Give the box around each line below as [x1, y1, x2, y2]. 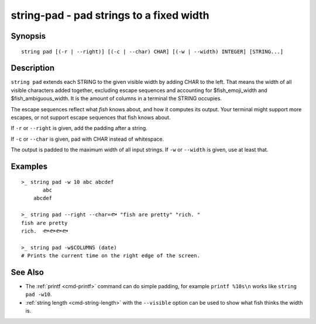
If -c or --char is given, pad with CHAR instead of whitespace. [11, 135, 164, 142]
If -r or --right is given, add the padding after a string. [11, 125, 147, 132]
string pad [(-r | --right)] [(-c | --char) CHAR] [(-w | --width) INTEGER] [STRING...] [21, 48, 284, 55]
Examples [11, 162, 48, 172]
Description [11, 63, 55, 73]
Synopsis [11, 31, 46, 41]
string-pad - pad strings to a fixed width [11, 9, 209, 22]
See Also [11, 267, 44, 277]
